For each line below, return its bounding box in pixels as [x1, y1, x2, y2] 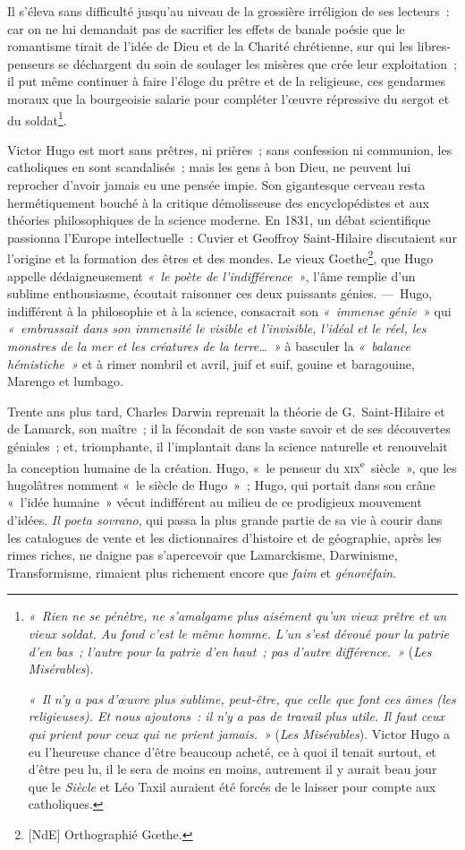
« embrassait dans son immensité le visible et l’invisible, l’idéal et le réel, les [7, 319, 427, 338]
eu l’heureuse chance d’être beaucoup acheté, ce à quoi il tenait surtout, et [28, 742, 436, 760]
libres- [417, 37, 452, 56]
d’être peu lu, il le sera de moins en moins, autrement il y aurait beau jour [28, 760, 437, 778]
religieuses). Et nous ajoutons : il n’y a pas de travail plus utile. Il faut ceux [28, 707, 444, 726]
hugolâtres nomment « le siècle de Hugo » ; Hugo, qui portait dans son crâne [7, 475, 435, 494]
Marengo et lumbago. [7, 372, 123, 391]
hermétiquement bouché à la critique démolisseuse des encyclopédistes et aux [7, 193, 429, 211]
